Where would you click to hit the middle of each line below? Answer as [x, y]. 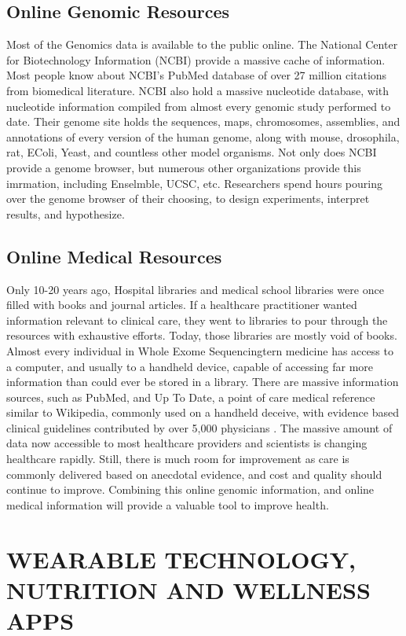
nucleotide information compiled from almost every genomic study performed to [199, 106]
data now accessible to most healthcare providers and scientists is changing [187, 443]
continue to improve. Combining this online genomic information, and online [190, 489]
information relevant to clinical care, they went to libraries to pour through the [197, 320]
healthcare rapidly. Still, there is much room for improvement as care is [178, 459]
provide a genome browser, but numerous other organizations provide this [184, 167]
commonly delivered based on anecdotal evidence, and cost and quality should [194, 474]
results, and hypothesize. [66, 213]
